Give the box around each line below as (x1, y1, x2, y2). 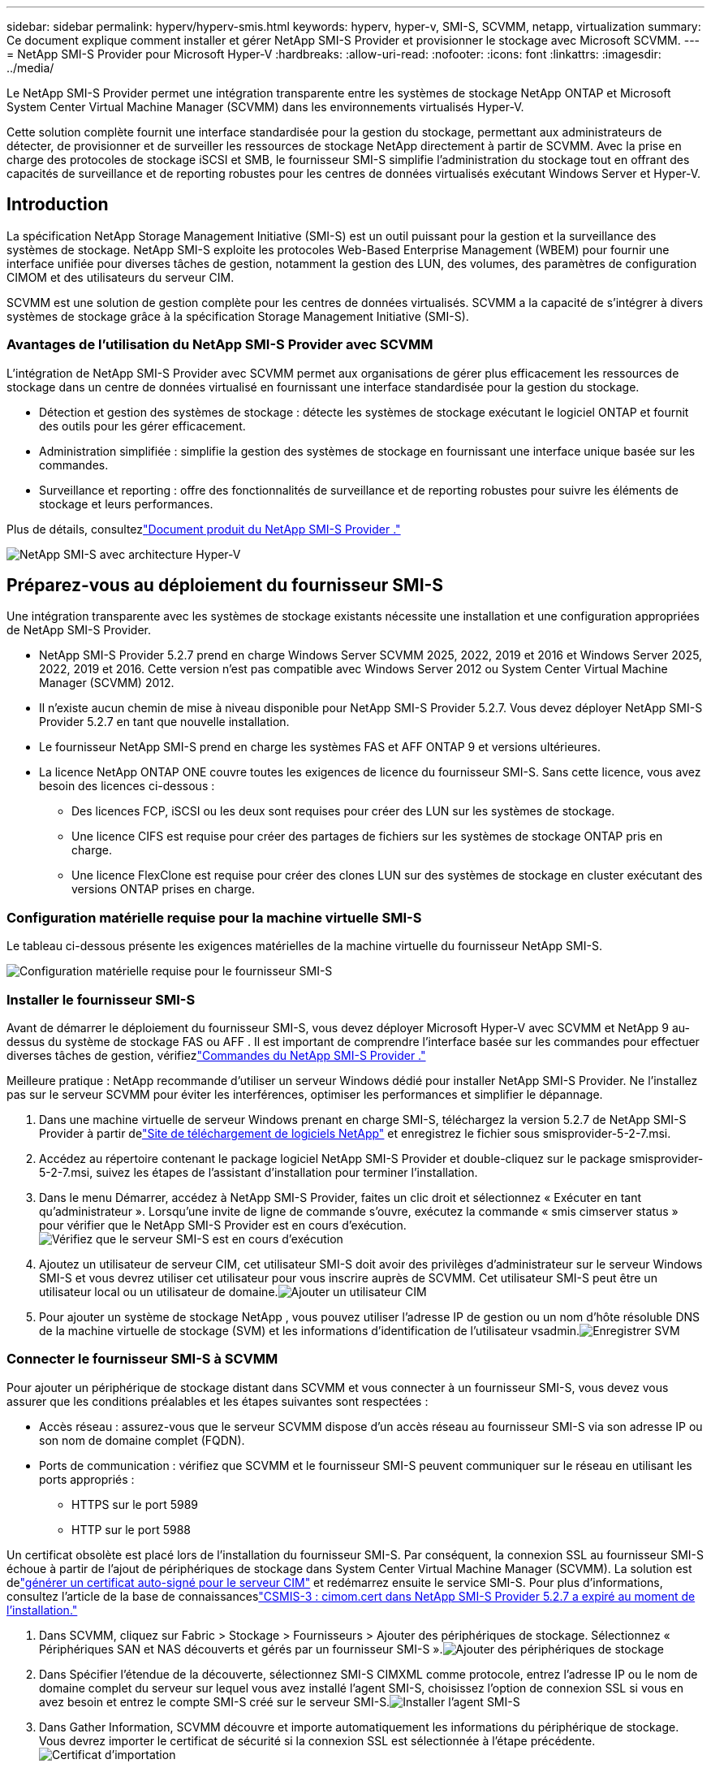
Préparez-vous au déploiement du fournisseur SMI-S (6, 575, 444, 596)
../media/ (6, 61, 54, 75)
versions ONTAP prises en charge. (71, 882, 256, 897)
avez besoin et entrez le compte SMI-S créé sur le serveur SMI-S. (39, 1694, 390, 1709)
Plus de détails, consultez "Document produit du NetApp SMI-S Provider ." (6, 521, 401, 536)
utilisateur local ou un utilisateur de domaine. (39, 1284, 278, 1299)
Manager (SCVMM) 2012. (39, 676, 175, 690)
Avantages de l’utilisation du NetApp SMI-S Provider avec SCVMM (6, 336, 433, 353)
